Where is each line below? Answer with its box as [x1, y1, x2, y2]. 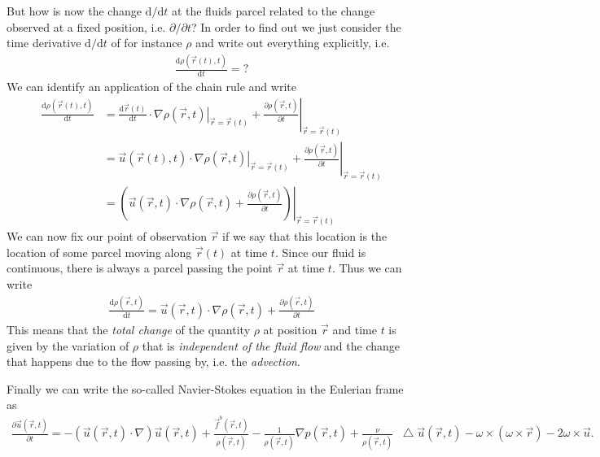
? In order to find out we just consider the [191, 18, 401, 35]
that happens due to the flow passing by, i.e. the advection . [7, 353, 300, 370]
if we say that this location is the [222, 228, 388, 245]
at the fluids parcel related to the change [171, 2, 375, 19]
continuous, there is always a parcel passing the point [7, 259, 273, 276]
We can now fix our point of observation [7, 228, 207, 245]
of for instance [111, 34, 182, 51]
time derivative [7, 34, 81, 51]
